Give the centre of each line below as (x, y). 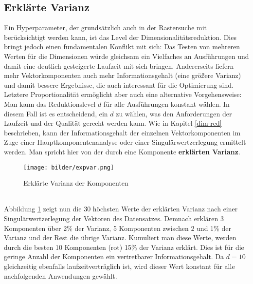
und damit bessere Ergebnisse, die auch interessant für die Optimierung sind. (119, 85)
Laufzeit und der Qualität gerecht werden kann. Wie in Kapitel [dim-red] (113, 123)
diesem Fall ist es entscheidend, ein (56, 113)
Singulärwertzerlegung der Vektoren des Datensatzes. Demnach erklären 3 (114, 218)
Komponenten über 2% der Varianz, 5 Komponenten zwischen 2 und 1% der (117, 228)
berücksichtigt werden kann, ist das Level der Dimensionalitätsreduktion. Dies (120, 37)
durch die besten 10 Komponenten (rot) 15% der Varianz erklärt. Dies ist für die (124, 247)
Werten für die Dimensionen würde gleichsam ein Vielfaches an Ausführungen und (126, 56)
